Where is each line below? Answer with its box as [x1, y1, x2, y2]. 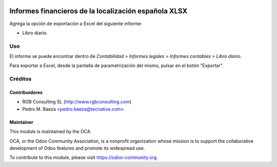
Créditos [9, 75, 32, 82]
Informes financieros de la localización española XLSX [9, 7, 188, 15]
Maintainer [9, 119, 33, 125]
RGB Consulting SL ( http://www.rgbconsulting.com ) [22, 99, 132, 105]
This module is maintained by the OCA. [9, 129, 92, 135]
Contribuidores [9, 90, 43, 95]
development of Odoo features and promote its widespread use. [9, 145, 145, 151]
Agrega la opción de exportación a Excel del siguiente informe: [9, 20, 142, 27]
